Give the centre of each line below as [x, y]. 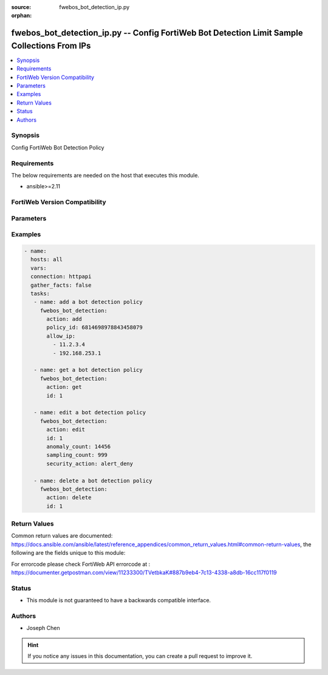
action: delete [69, 498]
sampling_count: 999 [77, 455]
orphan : [22, 16]
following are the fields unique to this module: [68, 553]
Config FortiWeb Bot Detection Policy [58, 147]
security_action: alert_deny [90, 464]
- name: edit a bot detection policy [90, 413]
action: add [64, 319]
